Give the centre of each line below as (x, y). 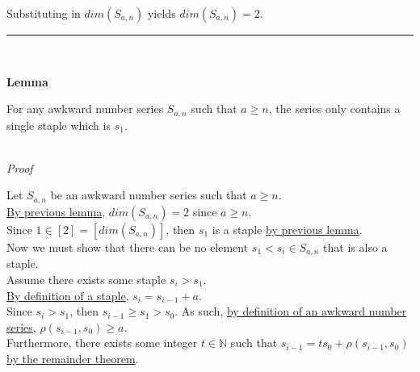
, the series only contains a (334, 109)
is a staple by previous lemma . (287, 229)
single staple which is (59, 125)
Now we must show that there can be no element (128, 247)
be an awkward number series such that (149, 195)
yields (162, 13)
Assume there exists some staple (86, 279)
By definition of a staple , (68, 295)
